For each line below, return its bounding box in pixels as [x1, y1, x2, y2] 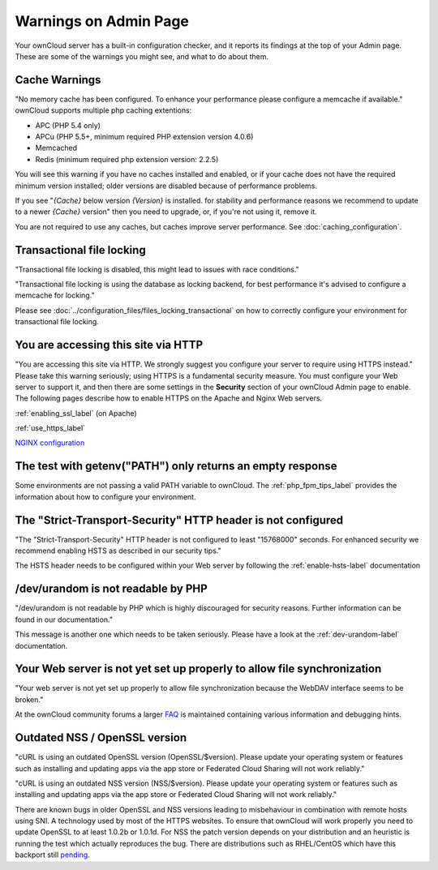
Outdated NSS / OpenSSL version [15, 731, 187, 745]
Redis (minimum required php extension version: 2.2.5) [35, 154, 219, 164]
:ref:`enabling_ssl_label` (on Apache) [15, 408, 137, 418]
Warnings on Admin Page [15, 12, 190, 30]
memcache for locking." [15, 290, 95, 300]
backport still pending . [15, 850, 91, 859]
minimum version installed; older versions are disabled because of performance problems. [15, 181, 318, 191]
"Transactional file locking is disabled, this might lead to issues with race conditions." [15, 264, 299, 274]
